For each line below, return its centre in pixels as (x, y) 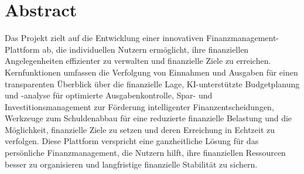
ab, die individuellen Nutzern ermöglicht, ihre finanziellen (146, 49)
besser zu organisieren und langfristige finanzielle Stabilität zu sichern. (131, 164)
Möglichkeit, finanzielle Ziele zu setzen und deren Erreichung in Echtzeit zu (140, 129)
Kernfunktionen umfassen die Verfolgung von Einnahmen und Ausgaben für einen (151, 72)
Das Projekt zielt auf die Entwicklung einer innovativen (104, 38)
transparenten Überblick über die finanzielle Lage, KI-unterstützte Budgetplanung (152, 83)
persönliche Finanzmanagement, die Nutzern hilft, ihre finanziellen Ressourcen (145, 153)
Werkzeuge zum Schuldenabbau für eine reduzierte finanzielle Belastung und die (148, 118)
